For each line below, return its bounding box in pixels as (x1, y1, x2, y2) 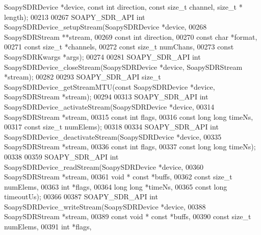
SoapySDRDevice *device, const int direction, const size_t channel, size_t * (4, 2, 243, 12)
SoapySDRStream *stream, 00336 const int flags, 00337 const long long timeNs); (4, 141, 256, 152)
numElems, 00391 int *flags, (4, 221, 92, 232)
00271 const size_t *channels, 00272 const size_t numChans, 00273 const (4, 41, 234, 52)
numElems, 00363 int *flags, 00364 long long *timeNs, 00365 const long (4, 181, 227, 192)
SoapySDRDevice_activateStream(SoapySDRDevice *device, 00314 (4, 101, 215, 112)
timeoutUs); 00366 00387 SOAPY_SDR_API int (4, 191, 158, 202)
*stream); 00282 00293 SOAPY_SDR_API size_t (4, 71, 161, 82)
